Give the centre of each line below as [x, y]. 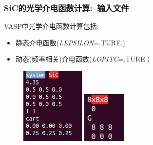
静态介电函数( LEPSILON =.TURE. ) [70, 42]
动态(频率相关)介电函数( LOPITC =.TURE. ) [83, 59]
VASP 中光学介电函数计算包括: [51, 26]
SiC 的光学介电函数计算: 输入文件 [67, 8]
